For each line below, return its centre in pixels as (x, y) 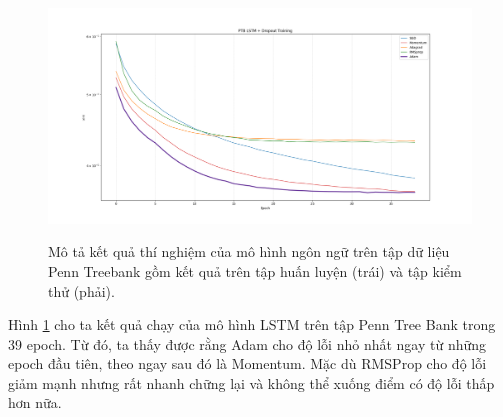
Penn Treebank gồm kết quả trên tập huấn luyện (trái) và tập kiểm (255, 270)
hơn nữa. (35, 402)
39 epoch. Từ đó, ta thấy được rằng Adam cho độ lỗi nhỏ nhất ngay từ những (247, 343)
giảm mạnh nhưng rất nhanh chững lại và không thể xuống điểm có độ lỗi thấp (251, 382)
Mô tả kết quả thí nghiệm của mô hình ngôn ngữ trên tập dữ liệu (249, 251)
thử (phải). (81, 290)
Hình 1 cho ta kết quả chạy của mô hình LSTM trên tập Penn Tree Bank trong (252, 324)
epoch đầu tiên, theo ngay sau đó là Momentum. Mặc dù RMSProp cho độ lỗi (247, 363)
